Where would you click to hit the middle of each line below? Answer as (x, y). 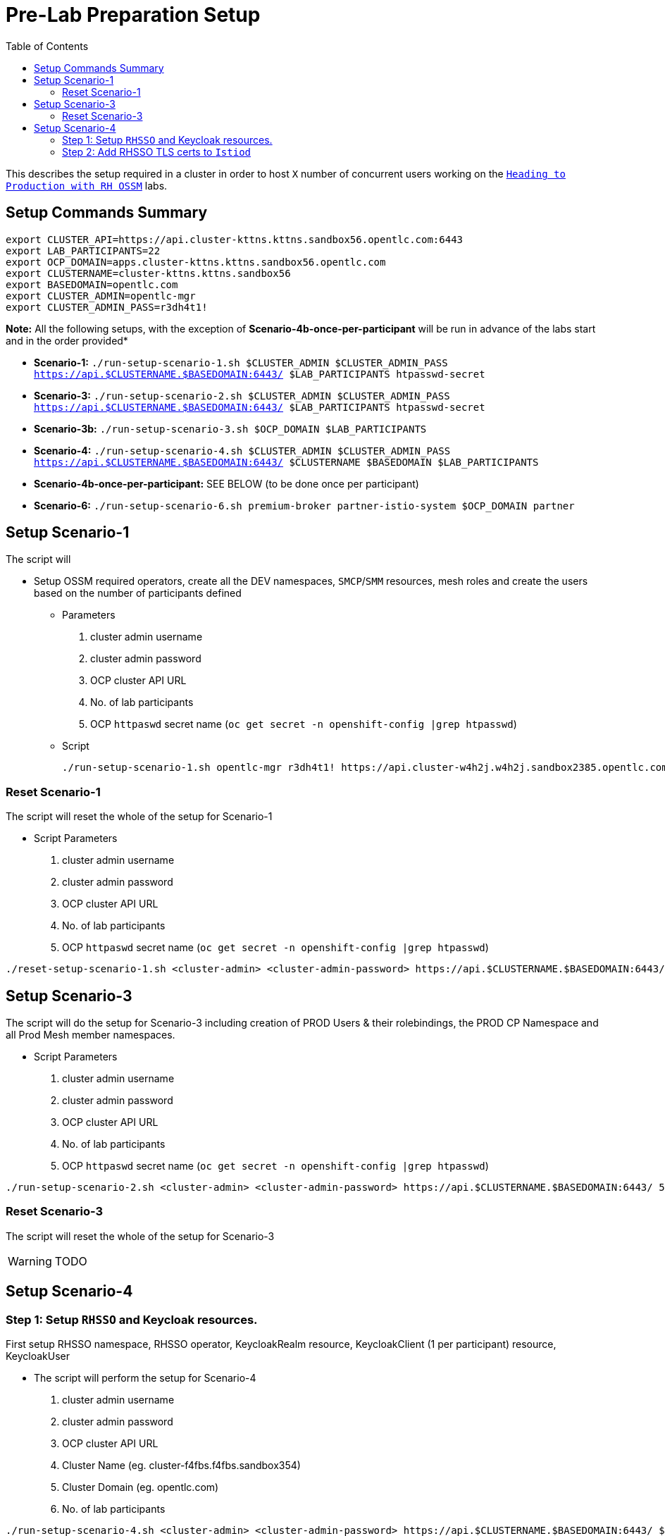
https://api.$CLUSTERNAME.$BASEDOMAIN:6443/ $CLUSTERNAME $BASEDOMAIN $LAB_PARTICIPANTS (286, 462)
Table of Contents (47, 46)
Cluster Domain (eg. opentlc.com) (141, 1487)
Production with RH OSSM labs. (87, 185)
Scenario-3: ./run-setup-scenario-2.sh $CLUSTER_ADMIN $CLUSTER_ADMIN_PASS (242, 395)
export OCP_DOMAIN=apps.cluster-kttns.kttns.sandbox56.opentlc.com (196, 262)
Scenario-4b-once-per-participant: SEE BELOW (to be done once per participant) (226, 483)
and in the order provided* (67, 340)
